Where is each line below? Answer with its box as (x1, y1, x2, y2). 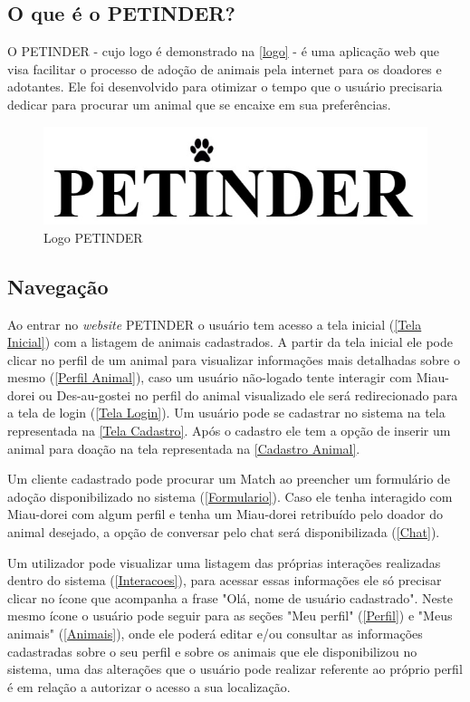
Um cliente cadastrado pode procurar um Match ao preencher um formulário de (7, 469, 450, 488)
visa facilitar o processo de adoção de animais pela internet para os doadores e (7, 59, 442, 78)
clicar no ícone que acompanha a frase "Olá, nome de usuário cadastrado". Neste (7, 588, 453, 607)
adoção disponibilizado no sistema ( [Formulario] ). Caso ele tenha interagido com (7, 486, 453, 505)
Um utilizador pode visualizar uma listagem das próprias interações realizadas (7, 553, 441, 572)
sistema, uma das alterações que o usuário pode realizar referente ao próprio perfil (7, 659, 463, 678)
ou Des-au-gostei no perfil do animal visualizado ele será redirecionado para (39, 385, 458, 404)
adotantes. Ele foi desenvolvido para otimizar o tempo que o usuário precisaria (7, 77, 443, 96)
